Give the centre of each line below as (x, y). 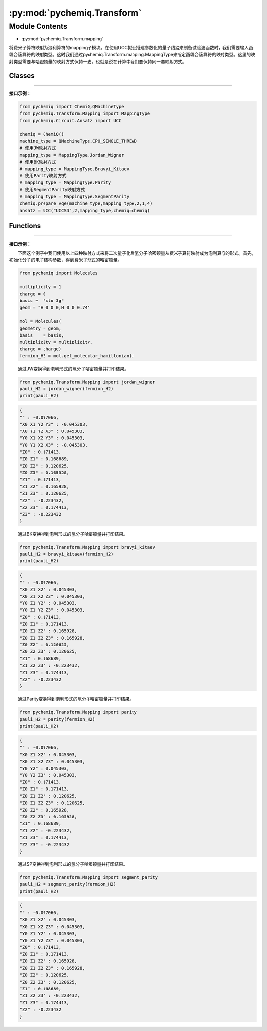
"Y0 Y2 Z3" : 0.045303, (48, 775)
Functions (25, 226)
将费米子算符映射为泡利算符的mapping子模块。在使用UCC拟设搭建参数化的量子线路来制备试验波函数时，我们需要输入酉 (131, 47)
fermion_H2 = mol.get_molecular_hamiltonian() (77, 356)
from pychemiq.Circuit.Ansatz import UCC (70, 120)
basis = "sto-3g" (42, 301)
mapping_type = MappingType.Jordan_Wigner (72, 155)
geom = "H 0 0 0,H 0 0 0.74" (55, 307)
